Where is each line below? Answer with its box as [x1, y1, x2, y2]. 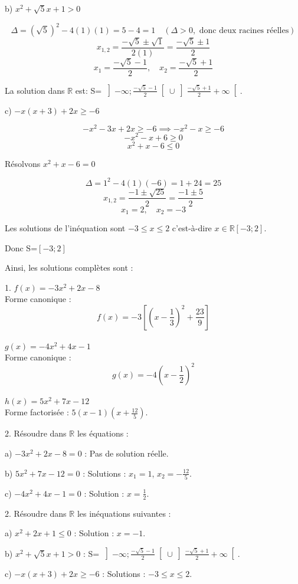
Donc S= [5, 241, 38, 254]
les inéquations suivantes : [77, 507, 171, 519]
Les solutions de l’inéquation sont [5, 222, 126, 234]
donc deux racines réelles [199, 27, 289, 35]
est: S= [75, 84, 102, 96]
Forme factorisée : [5, 406, 69, 418]
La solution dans [5, 84, 65, 96]
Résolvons [5, 157, 41, 169]
